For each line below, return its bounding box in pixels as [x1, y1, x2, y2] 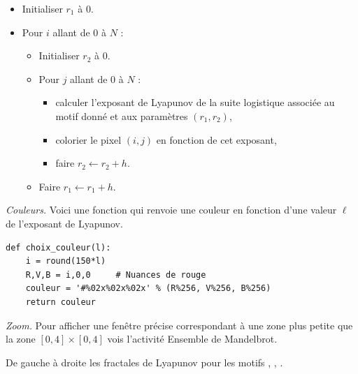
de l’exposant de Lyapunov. [6, 216, 123, 230]
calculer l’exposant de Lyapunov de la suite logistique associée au [55, 95, 335, 110]
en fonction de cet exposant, [156, 132, 277, 147]
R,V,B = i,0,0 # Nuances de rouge [25, 269, 206, 280]
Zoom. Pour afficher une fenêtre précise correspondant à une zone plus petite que [6, 317, 353, 332]
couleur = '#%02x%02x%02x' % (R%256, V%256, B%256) [25, 283, 271, 294]
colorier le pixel [55, 132, 122, 147]
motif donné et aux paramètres [55, 108, 188, 123]
